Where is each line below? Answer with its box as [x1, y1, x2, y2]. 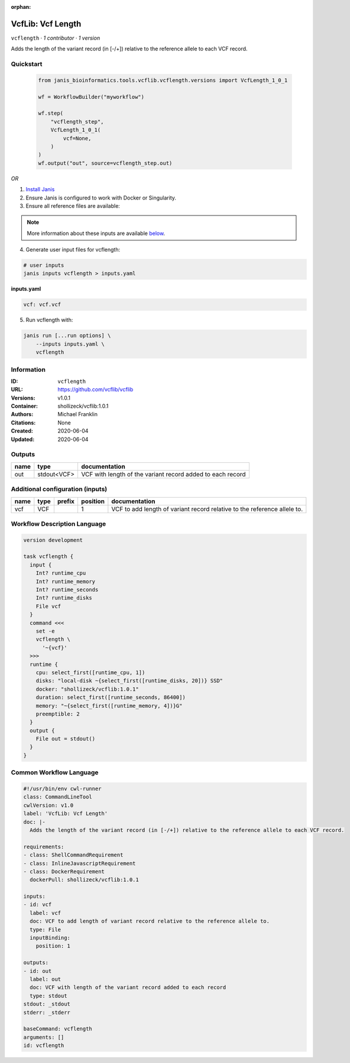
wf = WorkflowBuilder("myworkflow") [38, 94, 145, 100]
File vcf [35, 603, 61, 610]
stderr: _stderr [23, 1009, 71, 1016]
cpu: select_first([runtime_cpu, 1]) [35, 669, 145, 676]
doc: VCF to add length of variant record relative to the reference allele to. [30, 918, 270, 925]
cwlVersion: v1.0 [23, 802, 74, 808]
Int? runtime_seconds [35, 587, 99, 593]
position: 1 [35, 943, 71, 949]
